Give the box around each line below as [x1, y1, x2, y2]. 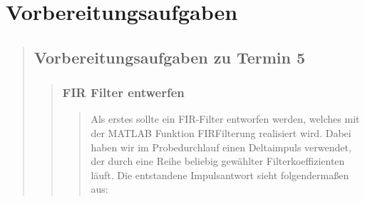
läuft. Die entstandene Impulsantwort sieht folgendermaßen [91, 167, 349, 182]
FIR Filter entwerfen [62, 84, 185, 101]
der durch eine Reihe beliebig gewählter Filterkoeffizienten [91, 153, 345, 168]
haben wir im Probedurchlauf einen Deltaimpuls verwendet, [91, 139, 351, 154]
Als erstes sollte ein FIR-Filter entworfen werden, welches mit [91, 111, 360, 126]
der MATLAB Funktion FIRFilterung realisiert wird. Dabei [91, 125, 351, 140]
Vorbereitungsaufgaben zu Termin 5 [34, 46, 306, 68]
